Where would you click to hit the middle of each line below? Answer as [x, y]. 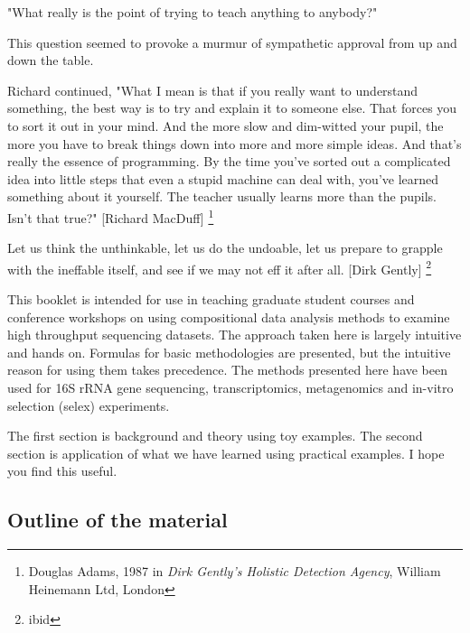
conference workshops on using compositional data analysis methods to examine [229, 316]
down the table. [51, 60]
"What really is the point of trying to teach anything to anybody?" [193, 12]
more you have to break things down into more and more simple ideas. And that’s [235, 143]
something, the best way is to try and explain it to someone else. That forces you [232, 108]
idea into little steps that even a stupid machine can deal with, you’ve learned [223, 178]
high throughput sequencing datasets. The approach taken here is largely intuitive [235, 335]
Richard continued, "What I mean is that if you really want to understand [213, 90]
